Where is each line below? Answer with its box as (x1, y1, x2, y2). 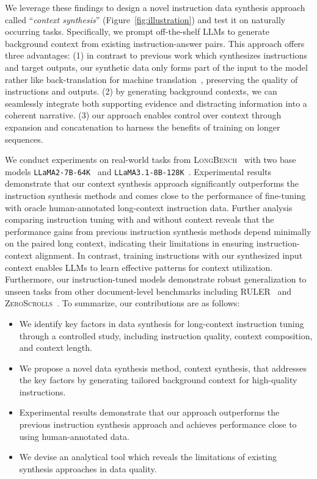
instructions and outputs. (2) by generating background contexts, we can (5, 85, 277, 98)
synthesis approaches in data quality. (19, 462, 157, 475)
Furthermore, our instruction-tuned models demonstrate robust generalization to (5, 273, 307, 286)
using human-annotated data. (19, 430, 129, 442)
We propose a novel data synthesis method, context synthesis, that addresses (19, 361, 307, 374)
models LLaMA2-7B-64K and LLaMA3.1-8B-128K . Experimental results (5, 165, 272, 178)
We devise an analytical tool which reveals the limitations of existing (19, 450, 277, 463)
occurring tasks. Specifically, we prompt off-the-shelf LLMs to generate (5, 25, 269, 38)
